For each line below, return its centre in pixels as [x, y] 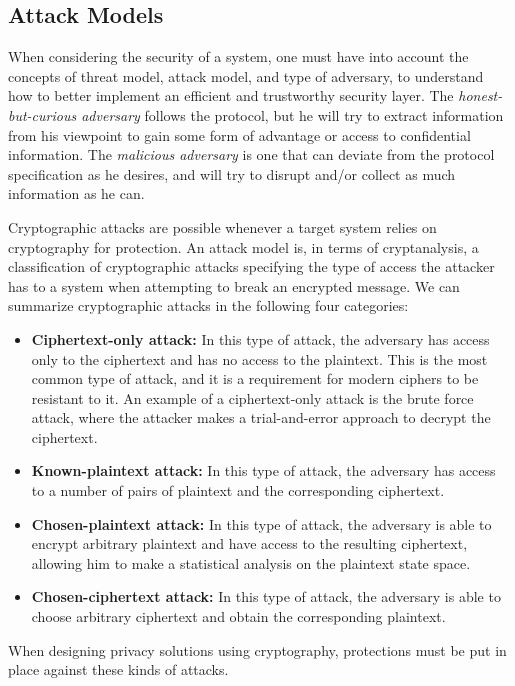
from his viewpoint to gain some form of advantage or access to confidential [239, 134]
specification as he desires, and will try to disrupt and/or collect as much [232, 173]
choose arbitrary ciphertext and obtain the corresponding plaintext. [238, 616]
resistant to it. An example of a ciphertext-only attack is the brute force [252, 397]
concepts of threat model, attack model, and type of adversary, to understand [246, 75]
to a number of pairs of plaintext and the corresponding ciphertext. [238, 490]
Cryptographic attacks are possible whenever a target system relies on [222, 226]
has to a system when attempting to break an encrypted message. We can [234, 285]
